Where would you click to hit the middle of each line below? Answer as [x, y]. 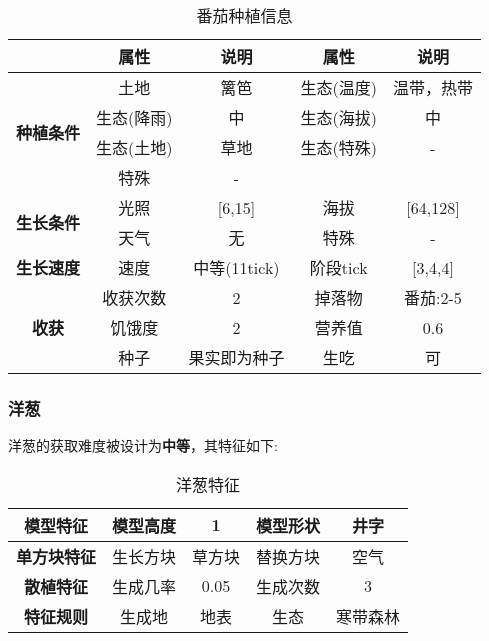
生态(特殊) [338, 147]
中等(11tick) [236, 267]
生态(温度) [338, 87]
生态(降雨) [134, 117]
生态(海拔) [338, 117]
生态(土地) [134, 147]
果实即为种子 [236, 357]
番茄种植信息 [244, 15]
